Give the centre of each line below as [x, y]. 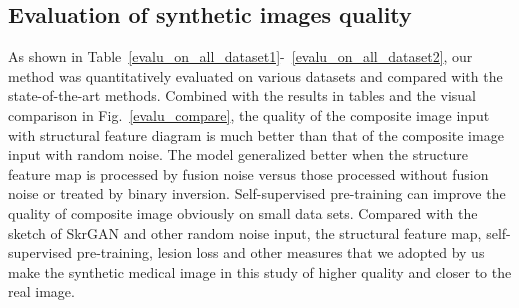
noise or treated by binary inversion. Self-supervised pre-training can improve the [257, 193]
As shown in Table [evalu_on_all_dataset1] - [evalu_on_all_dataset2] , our [240, 56]
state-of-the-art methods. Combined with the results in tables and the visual [242, 95]
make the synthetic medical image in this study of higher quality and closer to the [260, 271]
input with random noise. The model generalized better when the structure [238, 154]
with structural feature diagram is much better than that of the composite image [256, 134]
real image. [41, 291]
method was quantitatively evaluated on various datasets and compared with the [255, 75]
